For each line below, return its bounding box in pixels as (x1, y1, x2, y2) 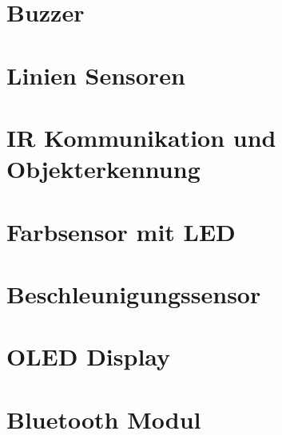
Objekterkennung (6, 152, 201, 185)
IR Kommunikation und (6, 121, 276, 153)
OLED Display (6, 340, 171, 373)
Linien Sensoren (6, 58, 185, 91)
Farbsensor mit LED (6, 215, 236, 247)
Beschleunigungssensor (6, 277, 261, 310)
